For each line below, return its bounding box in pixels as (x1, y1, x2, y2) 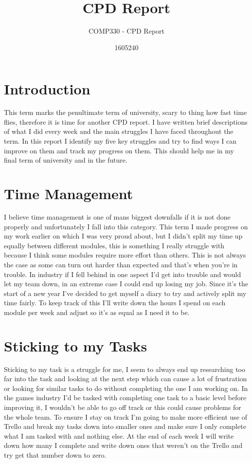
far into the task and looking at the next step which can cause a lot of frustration (4, 373, 247, 384)
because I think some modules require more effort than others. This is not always (4, 250, 246, 260)
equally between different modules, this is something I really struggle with (4, 240, 225, 250)
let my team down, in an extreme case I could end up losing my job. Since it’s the (4, 278, 248, 289)
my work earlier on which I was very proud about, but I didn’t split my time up (4, 231, 243, 241)
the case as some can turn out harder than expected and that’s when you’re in (4, 259, 238, 269)
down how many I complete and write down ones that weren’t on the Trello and (4, 440, 243, 450)
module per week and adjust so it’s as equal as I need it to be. (4, 307, 190, 317)
